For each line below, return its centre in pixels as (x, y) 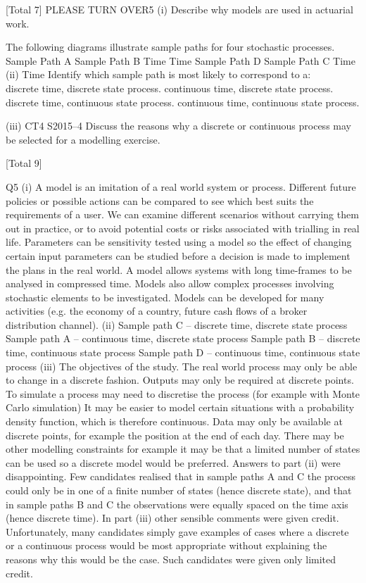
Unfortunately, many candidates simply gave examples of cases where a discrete (177, 531)
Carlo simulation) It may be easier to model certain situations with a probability (180, 407)
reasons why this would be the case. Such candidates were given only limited (171, 559)
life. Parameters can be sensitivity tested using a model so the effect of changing (179, 242)
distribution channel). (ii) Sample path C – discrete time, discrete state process (177, 324)
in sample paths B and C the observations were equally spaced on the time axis (177, 504)
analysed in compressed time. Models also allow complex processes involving (170, 283)
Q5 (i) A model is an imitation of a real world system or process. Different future (181, 186)
